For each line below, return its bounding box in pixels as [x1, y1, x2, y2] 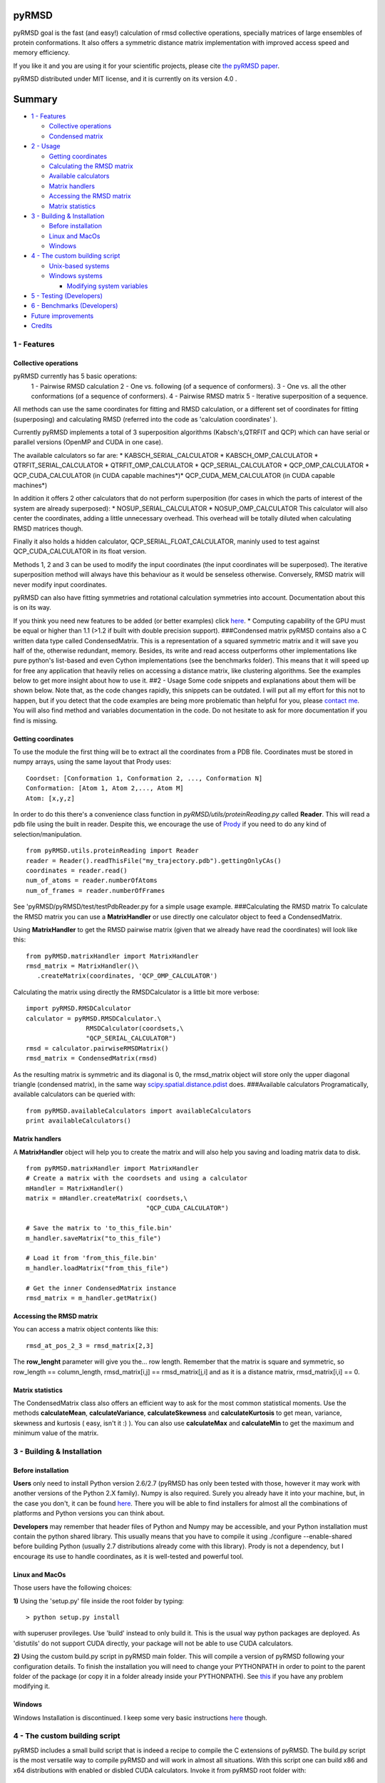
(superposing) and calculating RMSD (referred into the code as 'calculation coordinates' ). [13, 414, 278, 424]
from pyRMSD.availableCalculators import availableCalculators [26, 1106, 252, 1115]
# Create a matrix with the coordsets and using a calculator [26, 1174, 248, 1182]
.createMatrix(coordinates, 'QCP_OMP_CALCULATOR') [36, 972, 217, 980]
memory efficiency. [13, 48, 71, 57]
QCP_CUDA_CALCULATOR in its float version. [13, 547, 147, 556]
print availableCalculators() [26, 1117, 132, 1125]
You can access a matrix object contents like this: [13, 1325, 159, 1334]
